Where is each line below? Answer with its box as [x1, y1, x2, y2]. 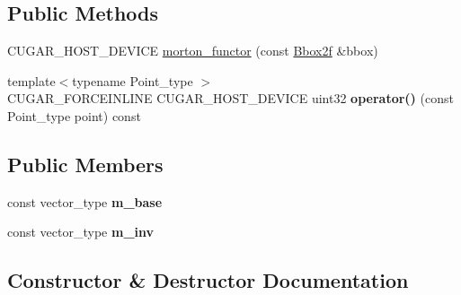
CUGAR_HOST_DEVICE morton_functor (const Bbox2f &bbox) [7, 41, 378, 60]
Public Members [7, 150, 164, 178]
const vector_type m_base [7, 192, 163, 211]
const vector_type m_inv [7, 222, 155, 241]
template [7, 71, 56, 90]
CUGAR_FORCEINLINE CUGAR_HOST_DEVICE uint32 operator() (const [7, 89, 454, 108]
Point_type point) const [7, 106, 141, 125]
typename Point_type [72, 71, 193, 90]
